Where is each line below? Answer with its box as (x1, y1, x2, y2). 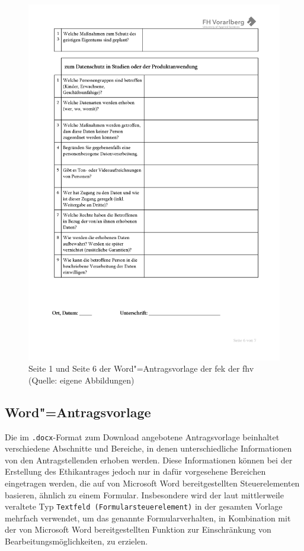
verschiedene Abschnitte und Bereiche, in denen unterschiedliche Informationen (5, 442, 292, 455)
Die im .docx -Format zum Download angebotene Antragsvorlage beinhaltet (5, 430, 280, 443)
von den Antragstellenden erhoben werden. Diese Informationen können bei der (5, 453, 293, 466)
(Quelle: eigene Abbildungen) (28, 373, 135, 386)
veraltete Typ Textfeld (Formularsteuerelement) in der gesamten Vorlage (5, 500, 283, 513)
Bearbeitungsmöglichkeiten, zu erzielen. (5, 534, 148, 547)
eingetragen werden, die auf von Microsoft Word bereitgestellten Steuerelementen (5, 476, 300, 489)
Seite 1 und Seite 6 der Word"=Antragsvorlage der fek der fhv (28, 362, 254, 375)
